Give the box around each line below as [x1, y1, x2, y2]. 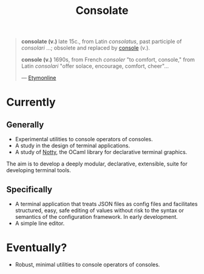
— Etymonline [21, 74, 56, 82]
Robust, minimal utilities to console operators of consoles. [15, 261, 160, 268]
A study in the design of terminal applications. [15, 142, 131, 149]
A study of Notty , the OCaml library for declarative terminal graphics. [15, 149, 188, 156]
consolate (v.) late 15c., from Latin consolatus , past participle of [21, 38, 182, 45]
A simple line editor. [15, 219, 65, 227]
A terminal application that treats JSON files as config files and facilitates [15, 201, 198, 207]
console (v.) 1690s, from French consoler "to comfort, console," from [21, 56, 195, 64]
